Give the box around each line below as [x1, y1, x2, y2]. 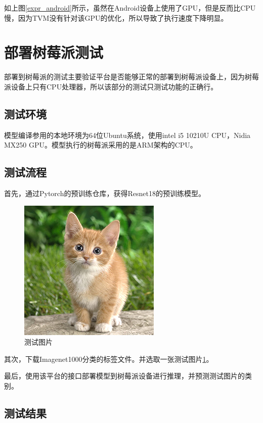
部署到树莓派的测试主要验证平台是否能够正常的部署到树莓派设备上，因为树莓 [4, 71, 259, 82]
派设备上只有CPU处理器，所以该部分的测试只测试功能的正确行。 [4, 81, 218, 91]
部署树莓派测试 [4, 42, 104, 63]
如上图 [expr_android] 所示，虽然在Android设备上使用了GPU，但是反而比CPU [4, 3, 256, 13]
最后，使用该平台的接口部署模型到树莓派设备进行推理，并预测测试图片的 [4, 370, 245, 381]
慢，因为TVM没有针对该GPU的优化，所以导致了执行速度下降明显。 [4, 12, 228, 23]
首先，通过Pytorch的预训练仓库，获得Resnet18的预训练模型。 [4, 188, 205, 199]
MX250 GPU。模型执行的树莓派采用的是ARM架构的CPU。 [4, 139, 197, 150]
